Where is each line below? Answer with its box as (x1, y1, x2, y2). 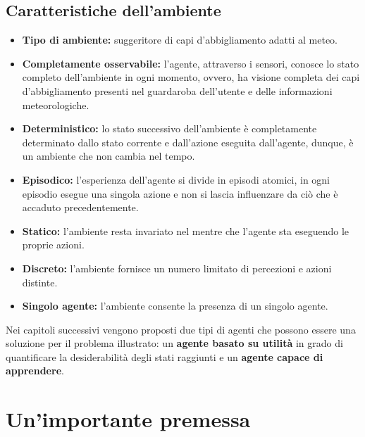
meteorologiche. (22, 97, 89, 112)
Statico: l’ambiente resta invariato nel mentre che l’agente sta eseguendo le (22, 223, 349, 238)
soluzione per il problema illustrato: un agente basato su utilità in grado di (6, 336, 343, 350)
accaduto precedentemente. (22, 200, 139, 215)
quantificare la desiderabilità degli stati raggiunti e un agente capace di (6, 349, 323, 364)
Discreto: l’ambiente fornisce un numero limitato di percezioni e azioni (22, 260, 332, 275)
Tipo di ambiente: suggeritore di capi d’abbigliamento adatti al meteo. (22, 32, 338, 47)
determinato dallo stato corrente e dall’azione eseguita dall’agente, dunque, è (22, 134, 354, 149)
